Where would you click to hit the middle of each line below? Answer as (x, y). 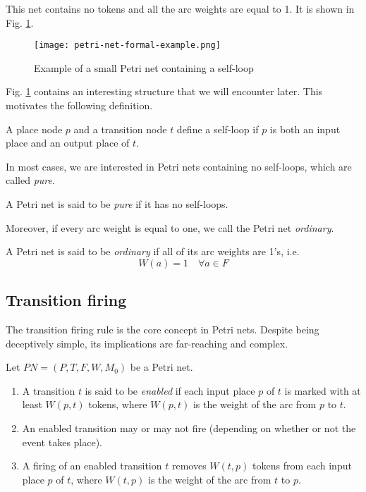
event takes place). (62, 442)
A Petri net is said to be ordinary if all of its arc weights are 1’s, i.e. (153, 251)
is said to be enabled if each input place (170, 390)
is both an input (305, 129)
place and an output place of (68, 143)
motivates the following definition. (79, 105)
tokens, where (118, 404)
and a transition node (120, 129)
